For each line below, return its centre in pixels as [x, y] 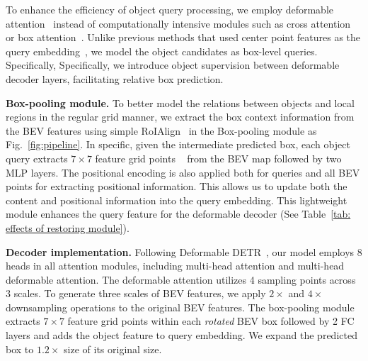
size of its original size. [113, 349]
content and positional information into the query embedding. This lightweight [177, 200]
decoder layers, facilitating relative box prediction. [115, 78]
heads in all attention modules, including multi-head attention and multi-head [175, 266]
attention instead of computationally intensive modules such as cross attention [178, 23]
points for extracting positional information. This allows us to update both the [177, 186]
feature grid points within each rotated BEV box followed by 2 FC [211, 321]
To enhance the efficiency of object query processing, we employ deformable [170, 9]
